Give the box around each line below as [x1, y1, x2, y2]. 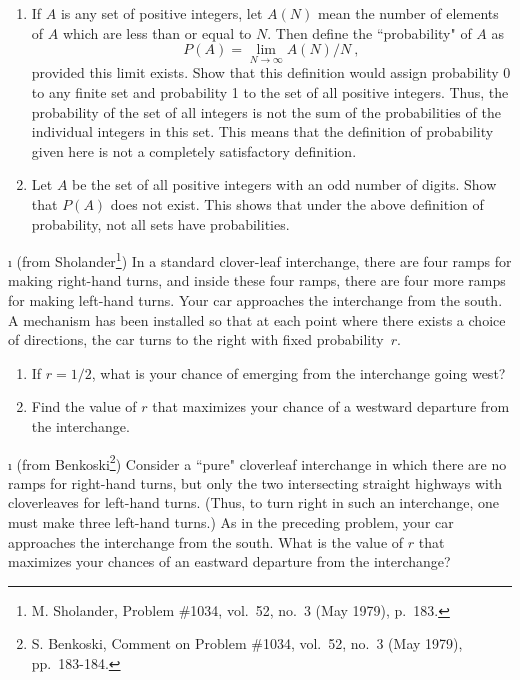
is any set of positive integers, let [60, 3, 263, 23]
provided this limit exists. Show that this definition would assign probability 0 [31, 62, 511, 83]
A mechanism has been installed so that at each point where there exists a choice [8, 309, 506, 330]
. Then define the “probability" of [267, 22, 472, 43]
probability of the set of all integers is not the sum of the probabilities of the [31, 101, 501, 122]
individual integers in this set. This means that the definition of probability [31, 121, 494, 142]
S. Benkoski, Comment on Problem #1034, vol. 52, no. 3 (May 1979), [31, 633, 463, 654]
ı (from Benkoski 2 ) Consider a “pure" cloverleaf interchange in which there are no [8, 450, 507, 474]
